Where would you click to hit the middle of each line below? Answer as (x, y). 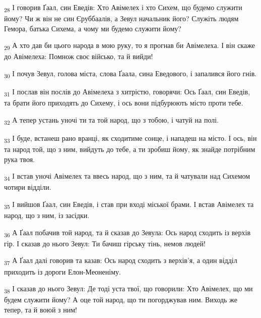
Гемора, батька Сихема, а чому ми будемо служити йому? (93, 28)
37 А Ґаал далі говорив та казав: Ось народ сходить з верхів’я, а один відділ (121, 261)
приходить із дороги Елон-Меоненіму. (62, 271)
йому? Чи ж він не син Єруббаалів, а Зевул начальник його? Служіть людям (121, 18)
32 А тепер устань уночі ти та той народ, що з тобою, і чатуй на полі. (111, 120)
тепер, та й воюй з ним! (41, 309)
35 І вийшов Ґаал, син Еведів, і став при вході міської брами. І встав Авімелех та (129, 205)
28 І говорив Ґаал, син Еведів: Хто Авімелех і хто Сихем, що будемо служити (123, 8)
